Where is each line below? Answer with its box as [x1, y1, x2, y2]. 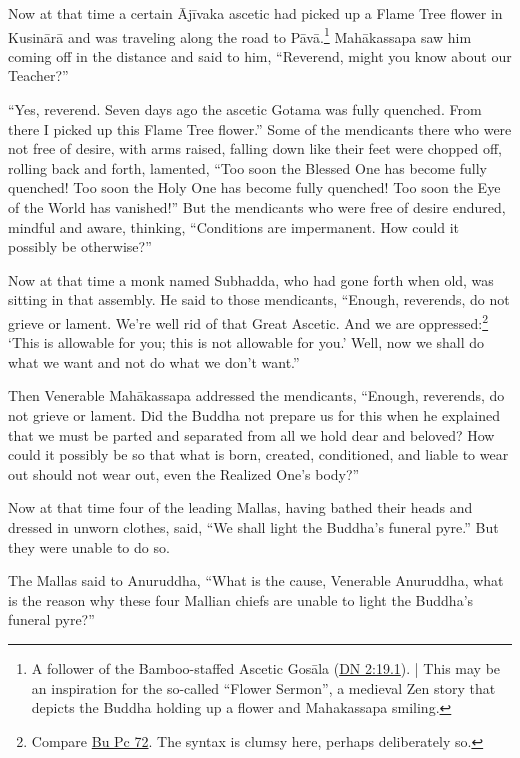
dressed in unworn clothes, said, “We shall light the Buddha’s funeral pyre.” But [8, 516, 499, 537]
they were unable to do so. [8, 536, 170, 557]
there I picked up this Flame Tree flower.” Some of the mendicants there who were [8, 118, 512, 139]
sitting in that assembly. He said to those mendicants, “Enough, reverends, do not [8, 289, 510, 310]
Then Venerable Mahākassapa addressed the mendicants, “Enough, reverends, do [8, 385, 505, 406]
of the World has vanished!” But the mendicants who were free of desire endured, [8, 197, 506, 217]
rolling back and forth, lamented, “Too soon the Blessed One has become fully [8, 157, 487, 178]
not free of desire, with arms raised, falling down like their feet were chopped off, [8, 138, 502, 159]
